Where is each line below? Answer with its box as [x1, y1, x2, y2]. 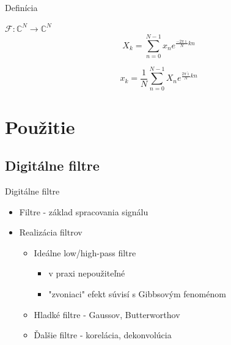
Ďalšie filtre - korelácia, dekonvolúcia [34, 328, 172, 341]
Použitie [5, 114, 75, 139]
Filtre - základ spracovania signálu [19, 205, 148, 218]
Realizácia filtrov [19, 226, 82, 239]
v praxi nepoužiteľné [48, 267, 125, 280]
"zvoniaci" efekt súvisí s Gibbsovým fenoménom [48, 287, 226, 300]
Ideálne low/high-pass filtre [34, 246, 136, 259]
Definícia [5, 1, 38, 13]
